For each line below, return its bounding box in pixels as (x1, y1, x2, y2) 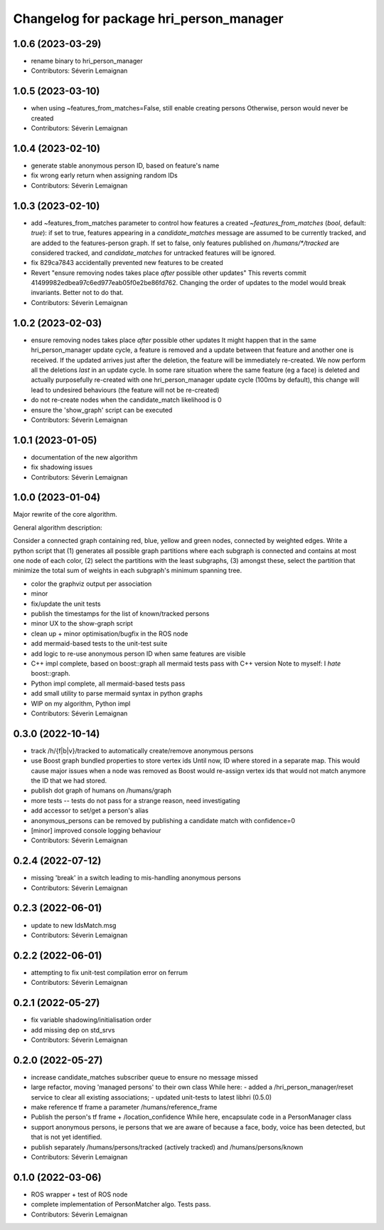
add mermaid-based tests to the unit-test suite (31, 639, 168, 648)
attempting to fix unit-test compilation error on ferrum (31, 968, 188, 976)
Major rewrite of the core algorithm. (13, 510, 117, 519)
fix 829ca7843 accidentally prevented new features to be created (31, 259, 223, 267)
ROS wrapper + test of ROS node (31, 1190, 128, 1199)
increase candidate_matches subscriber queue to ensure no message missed (31, 1073, 259, 1081)
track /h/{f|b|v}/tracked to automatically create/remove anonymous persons (31, 746, 254, 755)
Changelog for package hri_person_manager (13, 11, 284, 26)
